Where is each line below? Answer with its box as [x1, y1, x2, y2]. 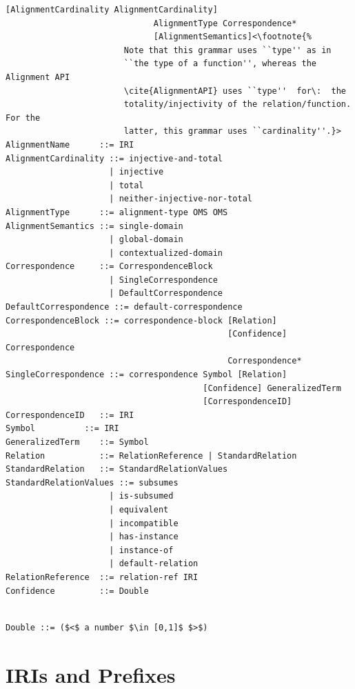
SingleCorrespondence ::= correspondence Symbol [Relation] [6, 370, 287, 380]
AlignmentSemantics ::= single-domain [6, 221, 183, 231]
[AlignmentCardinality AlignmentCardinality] [6, 5, 218, 14]
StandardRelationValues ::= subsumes [6, 477, 179, 488]
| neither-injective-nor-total [109, 194, 252, 204]
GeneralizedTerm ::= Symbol [6, 437, 149, 447]
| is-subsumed [109, 491, 174, 501]
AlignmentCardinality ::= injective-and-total [6, 153, 223, 163]
